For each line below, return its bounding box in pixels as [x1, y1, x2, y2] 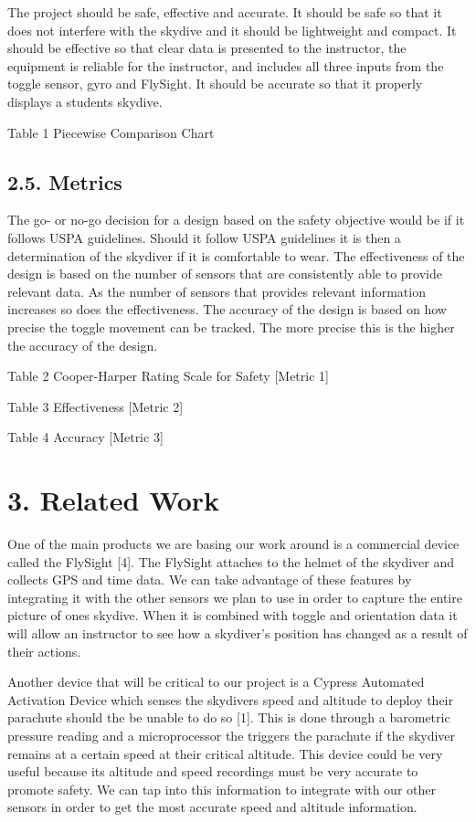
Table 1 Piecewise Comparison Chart [7, 122, 215, 142]
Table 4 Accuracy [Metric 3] [7, 427, 164, 447]
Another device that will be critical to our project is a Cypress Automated [7, 672, 425, 691]
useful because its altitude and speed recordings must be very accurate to [7, 762, 418, 781]
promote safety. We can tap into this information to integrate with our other [7, 779, 436, 798]
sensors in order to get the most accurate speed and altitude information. [7, 797, 418, 817]
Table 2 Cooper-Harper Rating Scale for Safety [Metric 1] [7, 366, 329, 385]
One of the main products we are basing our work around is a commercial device [7, 534, 460, 553]
